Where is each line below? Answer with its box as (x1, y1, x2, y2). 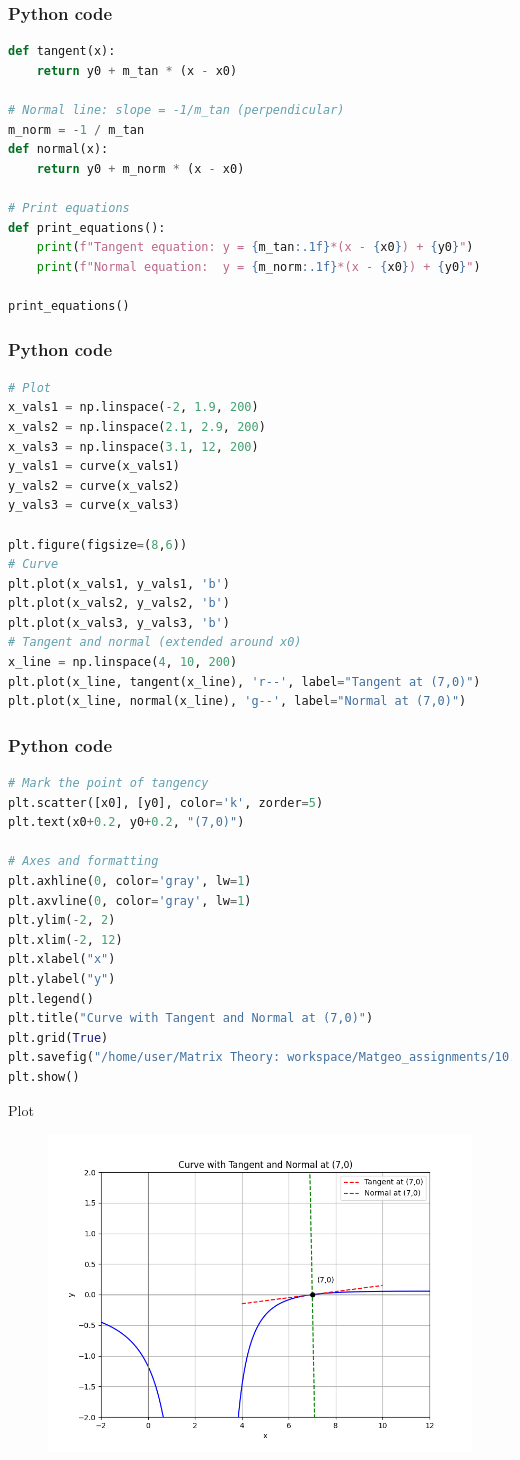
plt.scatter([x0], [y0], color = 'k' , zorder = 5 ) (8, 795, 324, 810)
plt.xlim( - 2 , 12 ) (8, 932, 123, 947)
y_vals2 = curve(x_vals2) (8, 478, 180, 493)
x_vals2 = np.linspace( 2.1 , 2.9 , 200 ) (8, 419, 266, 434)
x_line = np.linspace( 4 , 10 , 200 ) (8, 655, 238, 670)
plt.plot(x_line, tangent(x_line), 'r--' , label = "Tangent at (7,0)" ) (8, 674, 481, 689)
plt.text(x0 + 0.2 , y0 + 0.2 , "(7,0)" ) (8, 815, 245, 830)
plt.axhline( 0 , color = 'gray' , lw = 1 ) (8, 874, 252, 889)
